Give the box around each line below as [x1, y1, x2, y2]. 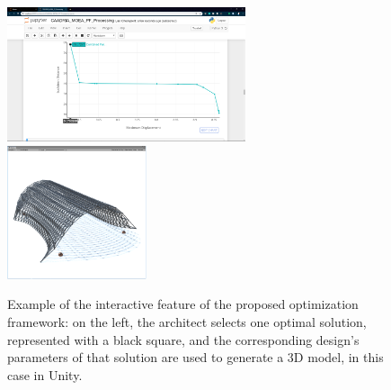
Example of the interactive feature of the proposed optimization [7, 295, 359, 313]
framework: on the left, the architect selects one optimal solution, [7, 312, 367, 331]
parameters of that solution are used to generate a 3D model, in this [7, 348, 384, 367]
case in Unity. [7, 365, 83, 384]
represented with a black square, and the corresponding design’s [7, 330, 360, 349]
